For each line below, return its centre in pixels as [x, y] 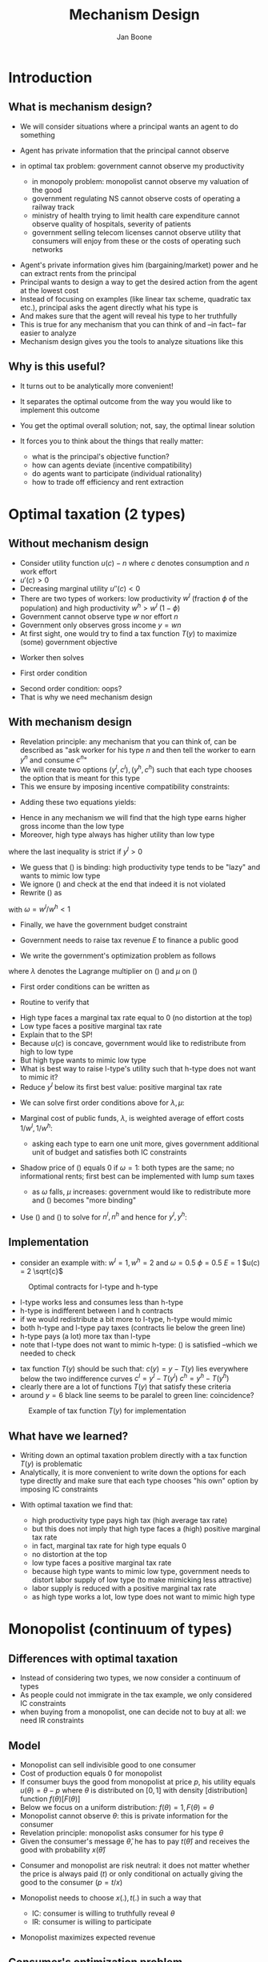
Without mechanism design [79, 544]
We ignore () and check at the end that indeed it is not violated [123, 884]
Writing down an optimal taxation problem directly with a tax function [134, 1455]
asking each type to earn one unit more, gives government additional [145, 1143]
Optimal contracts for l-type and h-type [93, 1287]
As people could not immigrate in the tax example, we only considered [136, 1695]
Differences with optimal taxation [93, 1658]
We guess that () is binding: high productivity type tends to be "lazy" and [140, 867]
